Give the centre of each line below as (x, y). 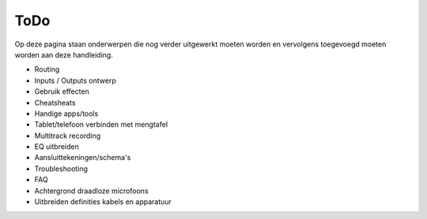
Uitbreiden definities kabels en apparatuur (103, 202)
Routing (47, 69)
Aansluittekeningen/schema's (83, 158)
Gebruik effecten (62, 91)
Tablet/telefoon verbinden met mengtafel (101, 124)
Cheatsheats (55, 102)
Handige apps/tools (66, 113)
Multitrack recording (68, 135)
